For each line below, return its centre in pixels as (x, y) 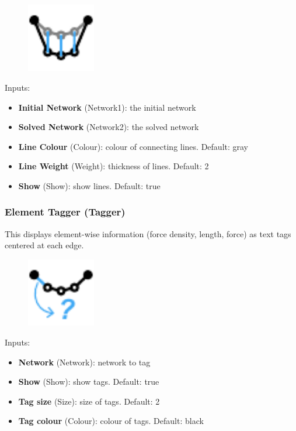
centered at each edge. (44, 245)
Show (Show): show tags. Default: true (89, 382)
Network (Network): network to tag (84, 362)
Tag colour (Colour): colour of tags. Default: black (111, 421)
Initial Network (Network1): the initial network (107, 107)
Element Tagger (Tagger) (65, 212)
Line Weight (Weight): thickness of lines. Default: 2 (114, 166)
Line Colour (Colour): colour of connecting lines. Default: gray (133, 146)
